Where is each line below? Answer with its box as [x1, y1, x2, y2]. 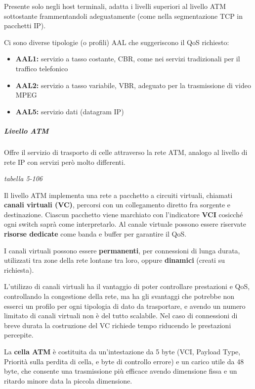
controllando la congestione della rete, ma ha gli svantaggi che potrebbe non [4, 291, 235, 301]
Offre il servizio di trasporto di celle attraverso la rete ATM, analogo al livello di [4, 146, 248, 157]
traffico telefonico [15, 63, 68, 73]
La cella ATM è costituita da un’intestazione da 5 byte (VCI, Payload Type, [4, 346, 241, 356]
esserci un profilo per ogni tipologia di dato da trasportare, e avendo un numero [4, 300, 246, 311]
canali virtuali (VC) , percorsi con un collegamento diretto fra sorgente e [4, 199, 231, 210]
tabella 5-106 [4, 173, 43, 184]
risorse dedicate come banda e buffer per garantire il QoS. [4, 229, 187, 239]
